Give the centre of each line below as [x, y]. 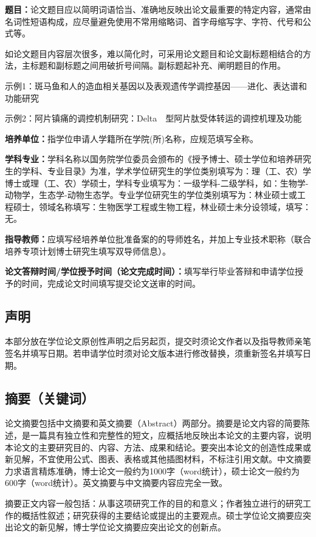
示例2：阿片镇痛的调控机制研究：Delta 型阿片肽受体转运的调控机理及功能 [153, 118]
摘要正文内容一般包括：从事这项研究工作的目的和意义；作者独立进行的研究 [154, 503]
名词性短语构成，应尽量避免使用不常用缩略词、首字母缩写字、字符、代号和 [154, 21]
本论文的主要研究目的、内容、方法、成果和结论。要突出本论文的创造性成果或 [158, 447]
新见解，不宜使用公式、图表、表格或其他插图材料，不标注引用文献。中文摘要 [158, 459]
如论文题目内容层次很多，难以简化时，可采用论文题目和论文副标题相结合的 [154, 53]
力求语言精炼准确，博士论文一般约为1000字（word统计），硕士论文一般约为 [152, 470]
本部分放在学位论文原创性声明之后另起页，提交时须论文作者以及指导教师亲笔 [158, 341]
